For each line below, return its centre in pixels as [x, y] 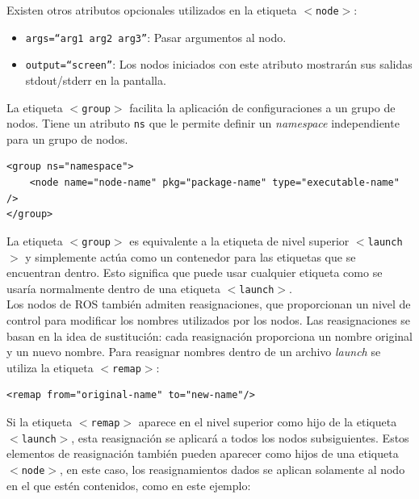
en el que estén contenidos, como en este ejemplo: [129, 485]
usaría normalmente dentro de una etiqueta [114, 288]
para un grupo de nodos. [67, 138]
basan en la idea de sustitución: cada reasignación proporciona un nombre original [209, 335]
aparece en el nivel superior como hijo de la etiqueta [268, 421]
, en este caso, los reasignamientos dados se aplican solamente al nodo [232, 469]
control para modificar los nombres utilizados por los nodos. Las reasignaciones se [209, 319]
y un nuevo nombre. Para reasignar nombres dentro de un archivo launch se [194, 352]
